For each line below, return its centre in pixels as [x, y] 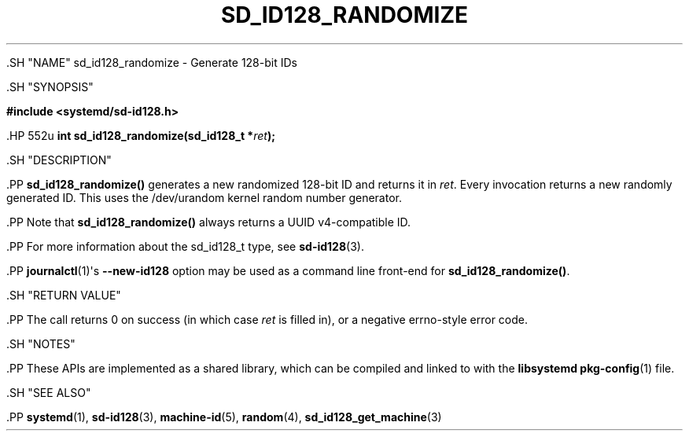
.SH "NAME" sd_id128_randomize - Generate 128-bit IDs [152, 62]
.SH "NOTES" [41, 343]
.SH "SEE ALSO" [49, 392]
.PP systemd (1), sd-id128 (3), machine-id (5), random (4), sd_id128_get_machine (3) [224, 417]
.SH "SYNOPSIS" [50, 86]
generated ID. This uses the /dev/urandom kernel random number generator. [204, 197]
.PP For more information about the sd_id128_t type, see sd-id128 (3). [185, 246]
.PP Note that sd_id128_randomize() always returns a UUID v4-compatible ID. [209, 222]
